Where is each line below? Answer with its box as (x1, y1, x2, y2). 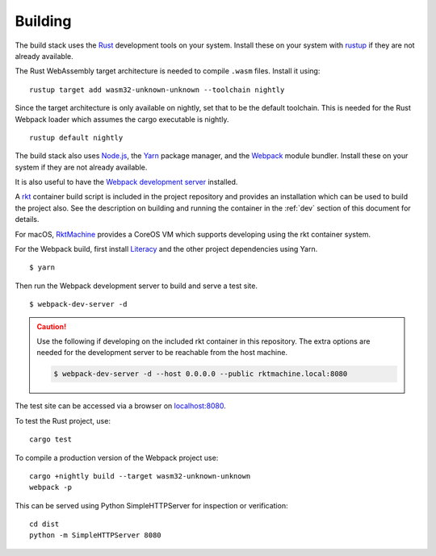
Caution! (36, 321, 67, 331)
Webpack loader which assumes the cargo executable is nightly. (15, 114, 229, 124)
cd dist (29, 520, 60, 529)
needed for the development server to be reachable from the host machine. (36, 348, 288, 357)
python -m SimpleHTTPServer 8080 (29, 531, 161, 540)
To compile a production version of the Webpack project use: (15, 453, 219, 462)
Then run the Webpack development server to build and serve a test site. (15, 281, 258, 291)
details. (15, 215, 40, 224)
